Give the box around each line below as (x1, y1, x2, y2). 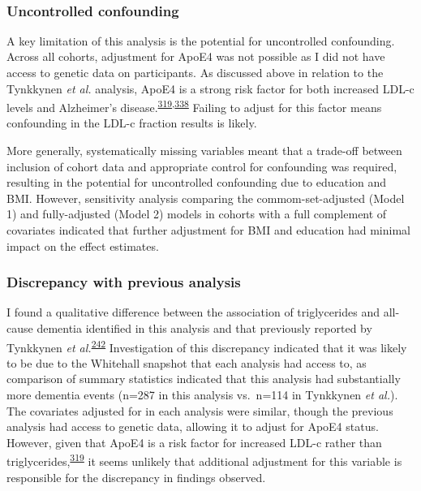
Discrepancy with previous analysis (6, 272, 241, 292)
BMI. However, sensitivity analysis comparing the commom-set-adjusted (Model (6, 189, 405, 206)
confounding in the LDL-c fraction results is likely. (6, 114, 257, 131)
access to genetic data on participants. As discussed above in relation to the (6, 64, 384, 80)
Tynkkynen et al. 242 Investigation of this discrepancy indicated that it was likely (6, 336, 407, 355)
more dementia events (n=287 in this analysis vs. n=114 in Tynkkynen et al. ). (6, 386, 398, 403)
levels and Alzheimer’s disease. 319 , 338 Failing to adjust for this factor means (6, 97, 382, 115)
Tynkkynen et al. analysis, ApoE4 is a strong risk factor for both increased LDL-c (6, 80, 415, 97)
